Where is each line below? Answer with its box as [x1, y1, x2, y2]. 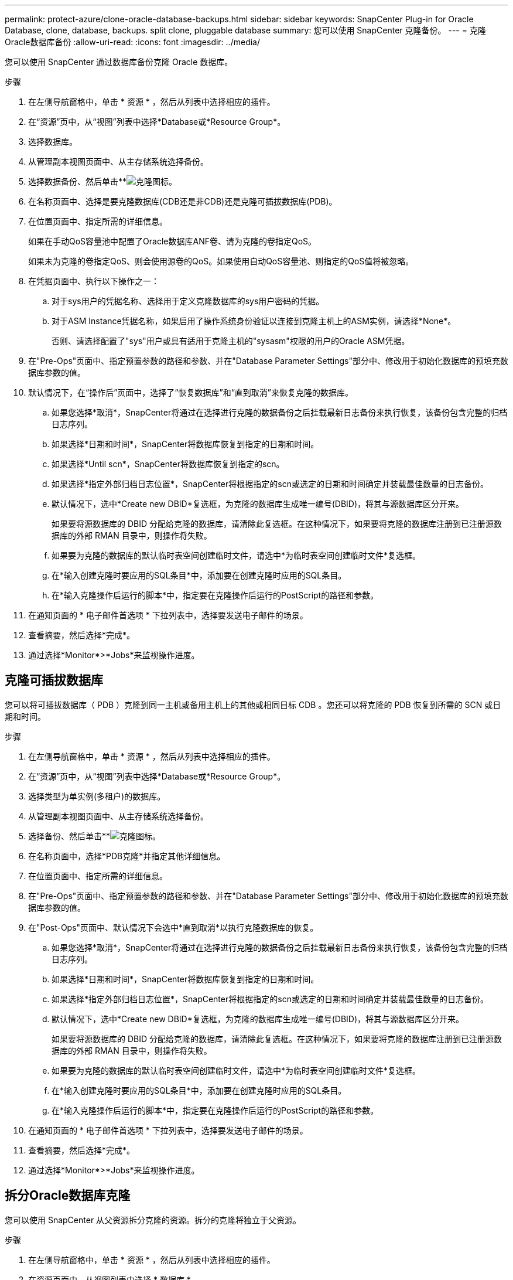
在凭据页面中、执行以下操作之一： [28, 276, 159, 286]
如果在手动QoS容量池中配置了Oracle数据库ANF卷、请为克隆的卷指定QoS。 [28, 236, 317, 246]
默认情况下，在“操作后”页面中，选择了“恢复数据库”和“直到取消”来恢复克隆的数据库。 [28, 387, 353, 397]
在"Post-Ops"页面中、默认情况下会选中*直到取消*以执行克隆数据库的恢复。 [28, 922, 319, 932]
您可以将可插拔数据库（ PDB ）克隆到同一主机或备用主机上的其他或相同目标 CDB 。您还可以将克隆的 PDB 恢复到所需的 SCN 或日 [5, 699, 501, 710]
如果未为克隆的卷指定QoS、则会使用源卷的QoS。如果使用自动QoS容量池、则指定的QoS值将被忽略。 [28, 256, 414, 266]
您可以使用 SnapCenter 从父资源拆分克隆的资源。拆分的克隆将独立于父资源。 [5, 1214, 302, 1225]
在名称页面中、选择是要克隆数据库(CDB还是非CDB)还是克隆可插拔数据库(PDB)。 [28, 196, 337, 206]
